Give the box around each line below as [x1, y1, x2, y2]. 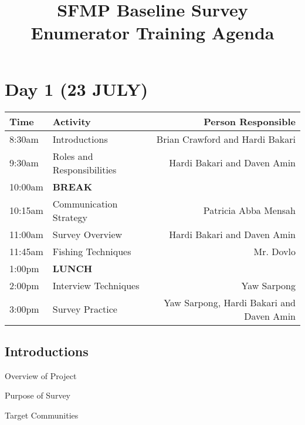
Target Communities [5, 409, 79, 421]
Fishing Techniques [52, 244, 131, 258]
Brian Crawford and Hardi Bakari [156, 132, 296, 146]
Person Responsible [204, 114, 296, 128]
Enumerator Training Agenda [30, 21, 274, 45]
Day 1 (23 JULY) [5, 76, 148, 101]
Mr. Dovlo [253, 244, 296, 258]
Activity [52, 114, 91, 128]
